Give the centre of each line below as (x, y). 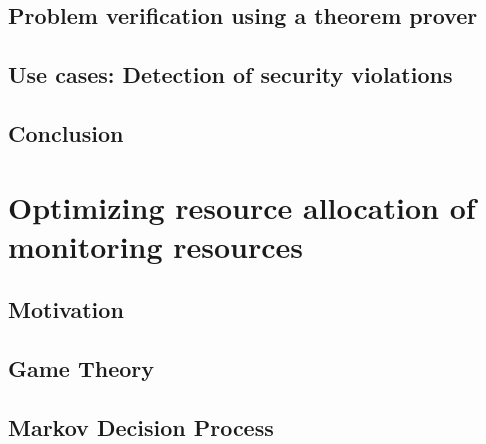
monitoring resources (156, 245)
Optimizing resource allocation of (242, 206)
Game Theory (81, 368)
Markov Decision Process (141, 426)
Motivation (66, 309)
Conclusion (66, 132)
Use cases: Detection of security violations (230, 74)
